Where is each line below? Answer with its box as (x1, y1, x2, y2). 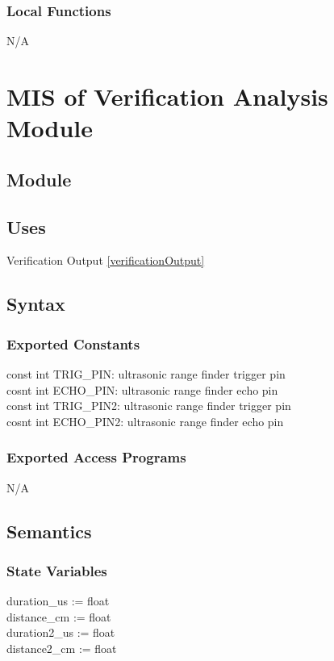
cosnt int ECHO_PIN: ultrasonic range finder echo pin (6, 381, 278, 398)
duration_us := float (6, 592, 110, 609)
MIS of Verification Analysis (6, 80, 328, 112)
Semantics (6, 518, 92, 543)
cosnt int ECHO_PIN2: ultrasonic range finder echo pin (6, 412, 284, 429)
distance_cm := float (6, 608, 111, 625)
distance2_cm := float (6, 639, 117, 656)
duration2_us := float (6, 624, 115, 641)
